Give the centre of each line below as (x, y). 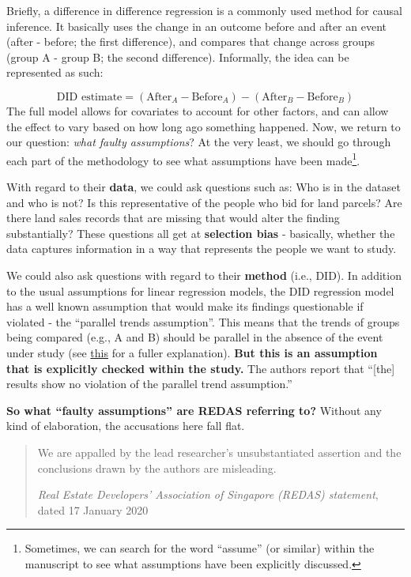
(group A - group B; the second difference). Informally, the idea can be (178, 57)
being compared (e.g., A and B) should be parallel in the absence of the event (195, 337)
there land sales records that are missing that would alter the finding (173, 218)
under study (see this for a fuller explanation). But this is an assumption (192, 352)
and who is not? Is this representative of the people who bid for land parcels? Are (204, 202)
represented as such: (55, 72)
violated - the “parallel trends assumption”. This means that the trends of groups (203, 321)
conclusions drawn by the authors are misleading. (157, 468)
